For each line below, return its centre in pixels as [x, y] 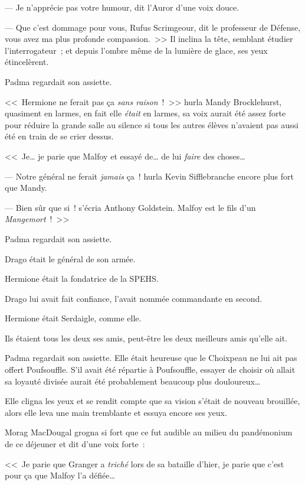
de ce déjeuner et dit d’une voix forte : [75, 444]
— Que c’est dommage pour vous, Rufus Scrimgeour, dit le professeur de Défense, [153, 27]
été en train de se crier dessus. [59, 136]
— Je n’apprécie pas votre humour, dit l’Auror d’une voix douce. [122, 7]
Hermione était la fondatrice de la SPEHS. [82, 279]
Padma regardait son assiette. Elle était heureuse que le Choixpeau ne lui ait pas [151, 358]
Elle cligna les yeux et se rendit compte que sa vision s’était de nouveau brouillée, [152, 401]
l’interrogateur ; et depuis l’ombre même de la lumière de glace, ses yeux [136, 50]
